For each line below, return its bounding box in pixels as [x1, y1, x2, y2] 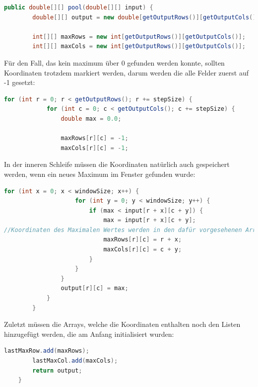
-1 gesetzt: [4, 77, 35, 87]
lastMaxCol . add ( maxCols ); [32, 357, 118, 364]
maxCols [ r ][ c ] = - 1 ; [61, 144, 129, 152]
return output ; [32, 367, 82, 374]
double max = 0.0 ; [61, 115, 122, 122]
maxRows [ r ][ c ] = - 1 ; [61, 135, 129, 142]
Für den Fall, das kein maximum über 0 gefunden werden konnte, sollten [4, 57, 225, 68]
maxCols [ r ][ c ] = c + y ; [103, 246, 182, 253]
